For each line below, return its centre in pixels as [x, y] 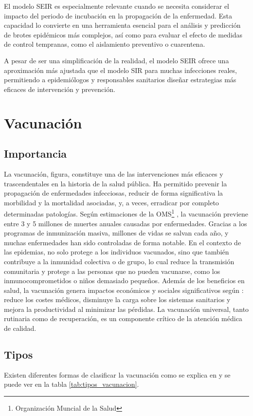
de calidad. [20, 328]
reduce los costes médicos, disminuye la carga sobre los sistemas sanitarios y [117, 299]
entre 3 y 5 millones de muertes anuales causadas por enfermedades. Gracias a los [126, 223]
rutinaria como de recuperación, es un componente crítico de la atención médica [123, 318]
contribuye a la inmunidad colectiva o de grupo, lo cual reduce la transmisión [119, 261]
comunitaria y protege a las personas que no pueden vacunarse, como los [112, 271]
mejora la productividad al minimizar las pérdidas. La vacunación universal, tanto [126, 309]
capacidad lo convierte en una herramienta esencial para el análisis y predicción [122, 25]
